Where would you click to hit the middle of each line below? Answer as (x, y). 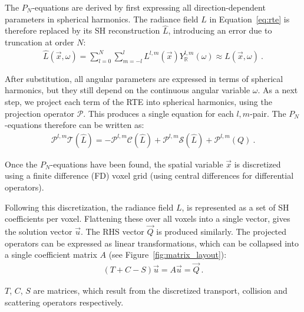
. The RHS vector (112, 231)
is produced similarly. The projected (222, 231)
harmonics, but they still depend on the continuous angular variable (128, 90)
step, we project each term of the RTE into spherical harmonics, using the (138, 102)
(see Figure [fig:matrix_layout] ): (168, 254)
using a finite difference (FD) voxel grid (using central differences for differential (149, 175)
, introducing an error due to (220, 30)
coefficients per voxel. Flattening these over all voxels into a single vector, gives (148, 219)
